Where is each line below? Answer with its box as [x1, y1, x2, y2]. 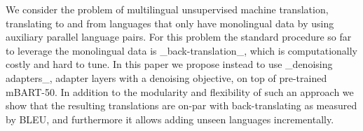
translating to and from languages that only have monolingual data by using [6, 15, 334, 30]
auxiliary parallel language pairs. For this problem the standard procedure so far [6, 29, 352, 44]
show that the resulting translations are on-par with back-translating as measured [6, 98, 357, 113]
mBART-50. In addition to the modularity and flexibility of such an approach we [6, 84, 354, 99]
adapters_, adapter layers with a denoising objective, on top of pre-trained [6, 70, 327, 85]
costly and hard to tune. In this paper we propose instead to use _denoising [6, 57, 333, 71]
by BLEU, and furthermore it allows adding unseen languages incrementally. [6, 111, 334, 126]
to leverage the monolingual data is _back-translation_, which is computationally [6, 43, 357, 57]
